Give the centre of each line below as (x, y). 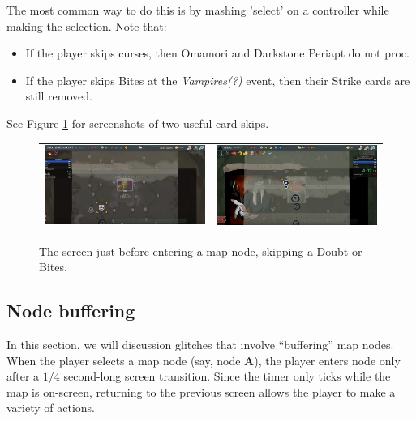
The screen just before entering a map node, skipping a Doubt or (201, 251)
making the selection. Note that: (87, 26)
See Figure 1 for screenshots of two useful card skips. (138, 123)
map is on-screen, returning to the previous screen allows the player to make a (201, 391)
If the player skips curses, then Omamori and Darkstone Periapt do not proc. (217, 53)
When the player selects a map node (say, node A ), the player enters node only (204, 360)
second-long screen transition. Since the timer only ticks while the (227, 376)
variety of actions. (51, 408)
